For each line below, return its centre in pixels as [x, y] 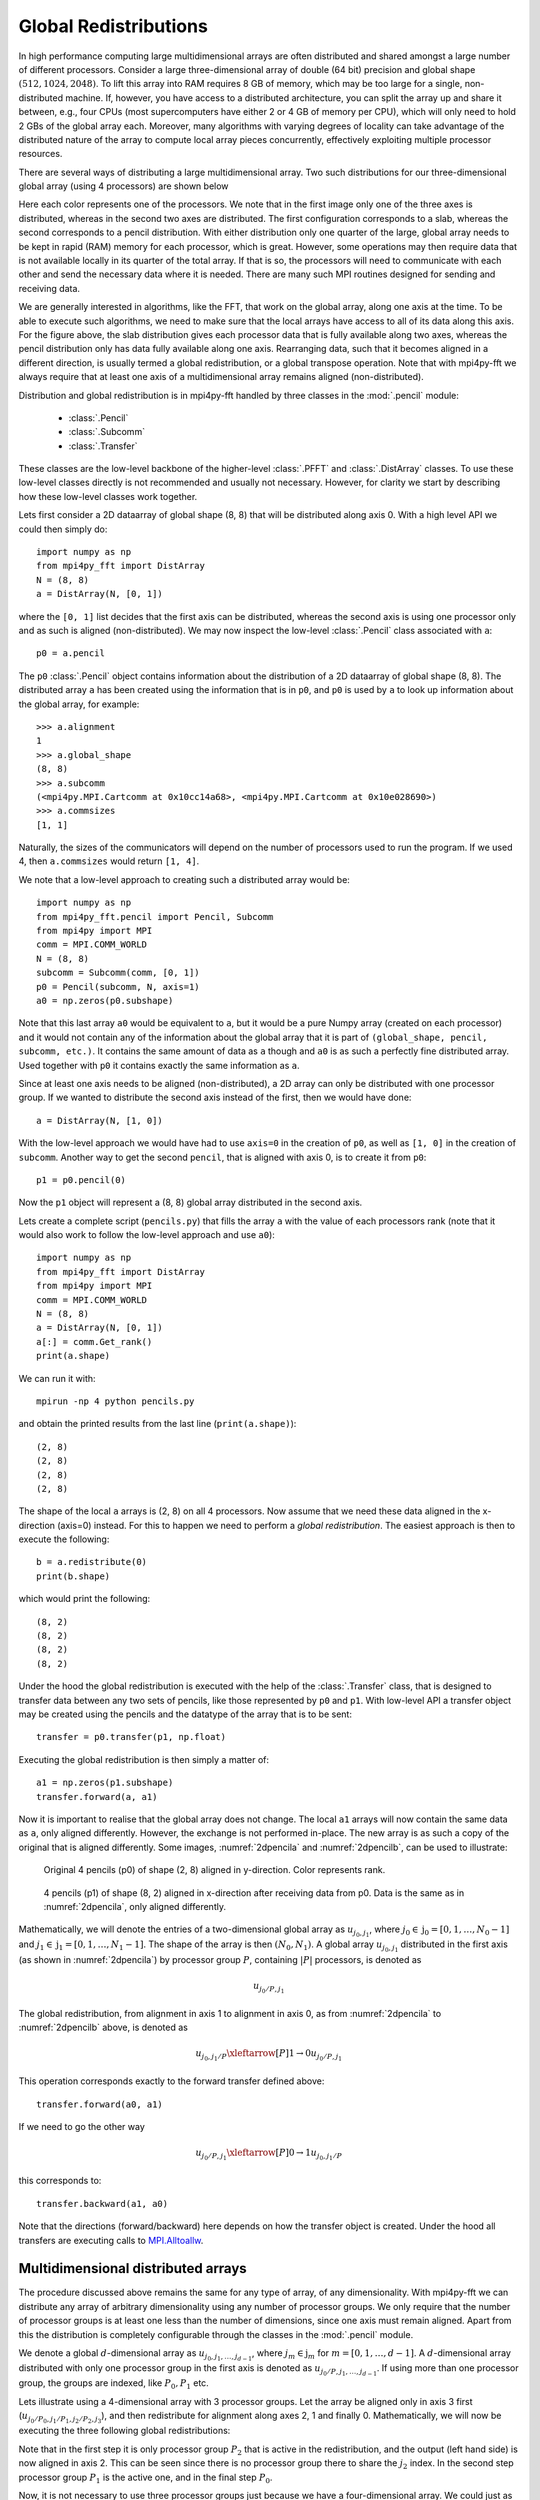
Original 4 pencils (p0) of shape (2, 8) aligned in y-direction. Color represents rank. [214, 1870]
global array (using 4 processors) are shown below [123, 186]
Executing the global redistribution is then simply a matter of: [144, 1759]
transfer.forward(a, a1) [97, 1796]
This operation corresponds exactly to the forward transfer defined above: [171, 2081]
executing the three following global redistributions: [124, 2431]
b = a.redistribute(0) [92, 1562]
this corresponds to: [60, 2181]
